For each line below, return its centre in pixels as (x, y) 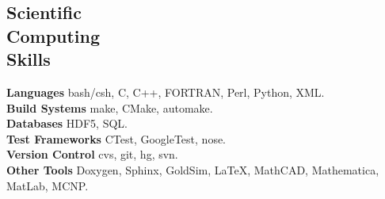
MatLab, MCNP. (48, 185)
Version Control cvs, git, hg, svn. (92, 154)
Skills (29, 59)
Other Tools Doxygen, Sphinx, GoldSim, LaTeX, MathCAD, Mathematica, (193, 169)
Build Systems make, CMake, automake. (110, 107)
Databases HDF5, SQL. (67, 123)
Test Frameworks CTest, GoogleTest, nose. (116, 138)
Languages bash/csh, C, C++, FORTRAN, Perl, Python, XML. (166, 92)
